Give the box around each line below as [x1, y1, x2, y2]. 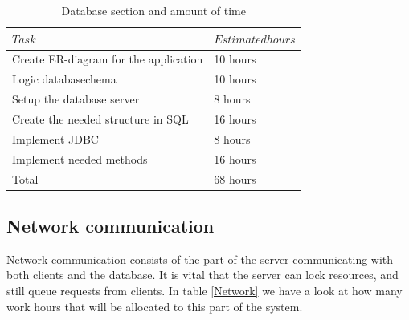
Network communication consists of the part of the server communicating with [6, 250, 394, 267]
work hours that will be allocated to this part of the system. [6, 298, 303, 314]
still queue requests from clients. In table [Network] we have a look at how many [6, 282, 403, 298]
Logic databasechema [12, 71, 117, 87]
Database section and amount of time [61, 2, 246, 18]
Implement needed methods [12, 150, 148, 167]
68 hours [214, 170, 256, 187]
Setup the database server [12, 91, 140, 107]
